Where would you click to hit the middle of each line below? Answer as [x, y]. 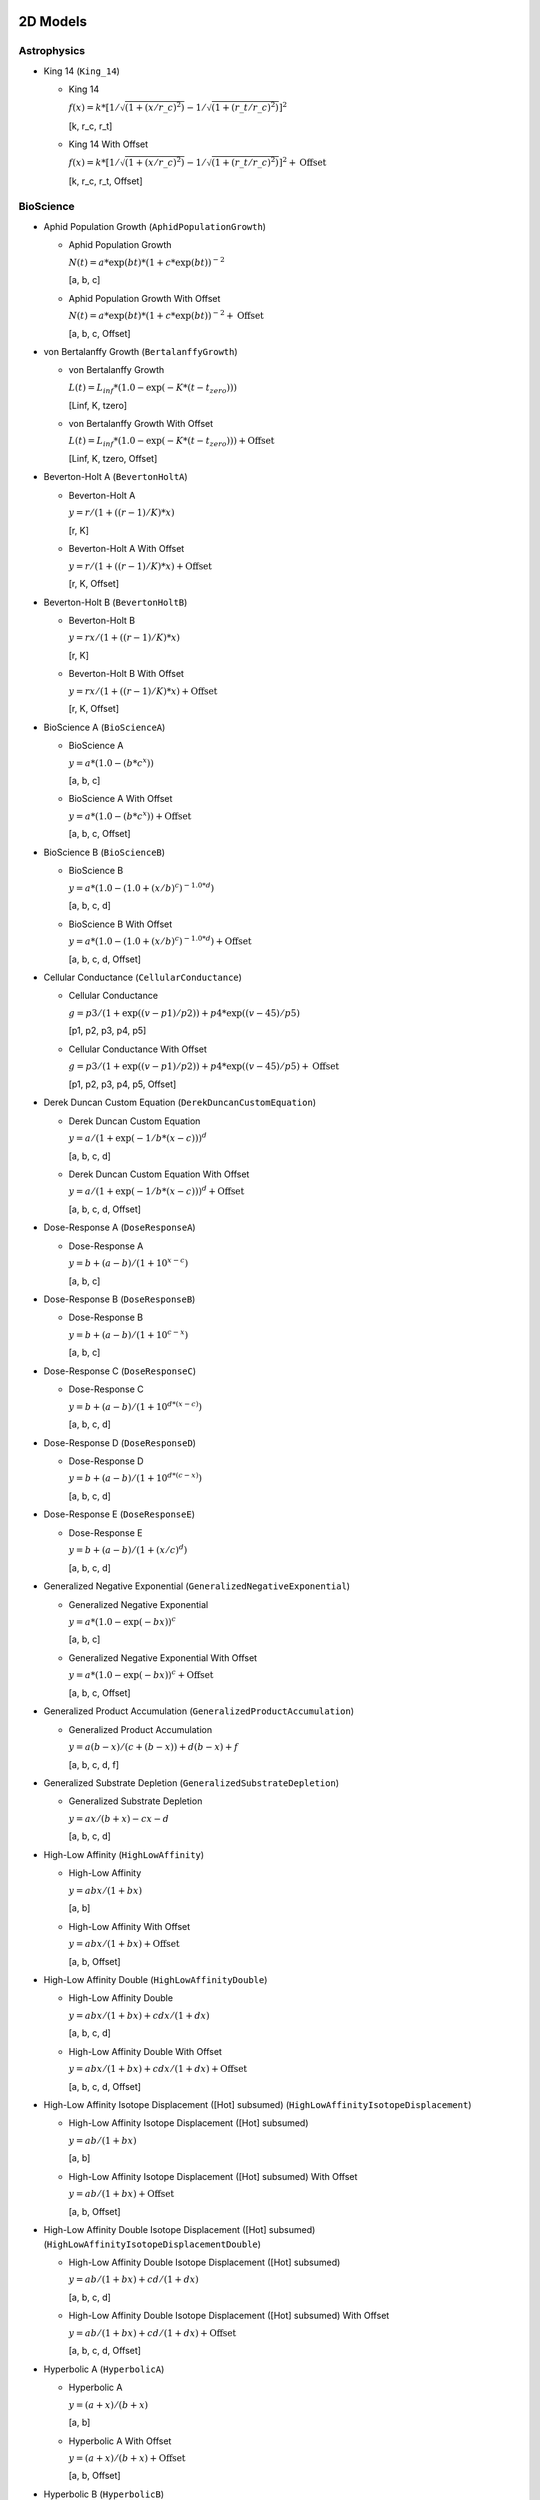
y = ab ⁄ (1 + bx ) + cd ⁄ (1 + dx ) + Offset [152, 2333]
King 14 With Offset [108, 144]
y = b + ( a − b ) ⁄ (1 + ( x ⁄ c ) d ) [128, 1549]
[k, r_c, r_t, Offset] [106, 181]
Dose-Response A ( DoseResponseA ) [119, 1227]
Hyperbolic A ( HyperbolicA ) [104, 2369]
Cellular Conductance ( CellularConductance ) [142, 977]
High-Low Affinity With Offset [129, 1926]
